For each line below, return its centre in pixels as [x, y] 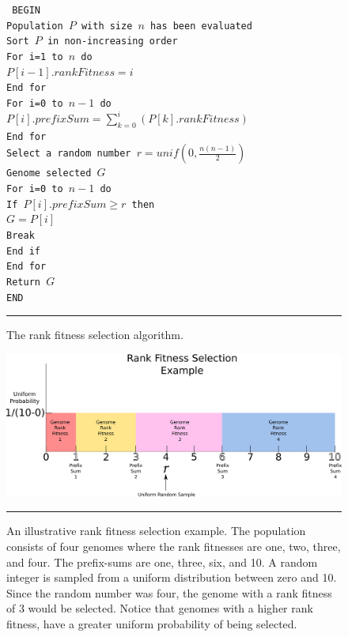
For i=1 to [35, 57]
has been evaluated [201, 26]
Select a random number [69, 154]
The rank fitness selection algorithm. [95, 335]
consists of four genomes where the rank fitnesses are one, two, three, [174, 547]
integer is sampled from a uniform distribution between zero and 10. [172, 577]
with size [107, 26]
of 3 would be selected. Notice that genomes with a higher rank [160, 608]
